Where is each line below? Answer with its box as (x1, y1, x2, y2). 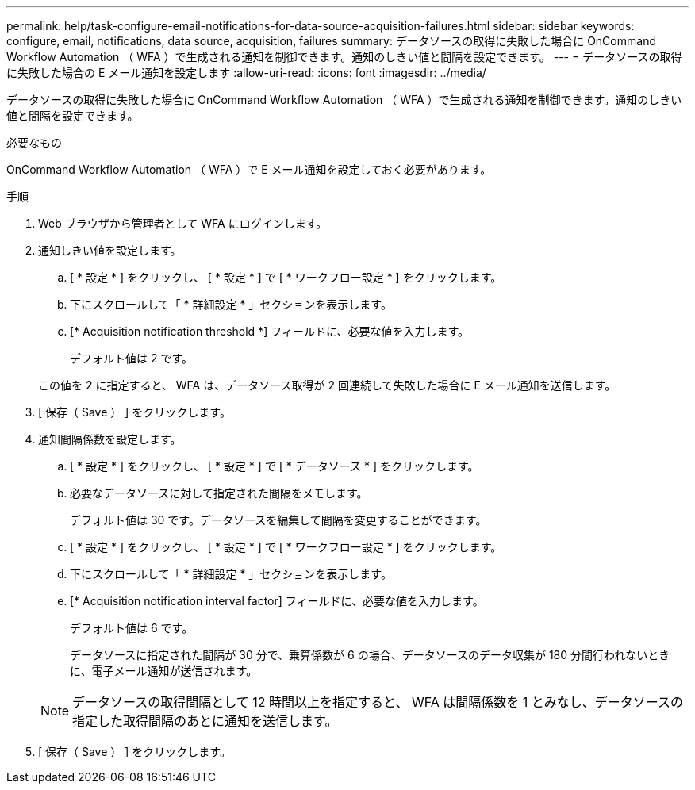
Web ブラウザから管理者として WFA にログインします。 (38, 217, 328, 230)
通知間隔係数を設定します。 (38, 432, 182, 446)
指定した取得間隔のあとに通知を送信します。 (72, 713, 338, 729)
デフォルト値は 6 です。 (70, 621, 194, 635)
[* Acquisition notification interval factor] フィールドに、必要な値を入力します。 (70, 594, 484, 608)
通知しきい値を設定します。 (38, 244, 182, 257)
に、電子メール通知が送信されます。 (70, 664, 258, 677)
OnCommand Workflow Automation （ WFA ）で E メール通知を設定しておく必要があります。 (6, 163, 492, 176)
